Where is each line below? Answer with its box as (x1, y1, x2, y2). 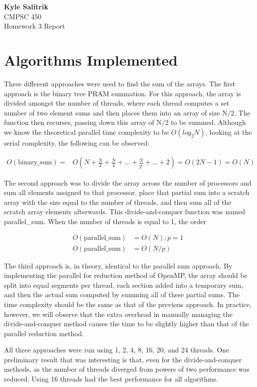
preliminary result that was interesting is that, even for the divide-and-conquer (4, 354, 242, 364)
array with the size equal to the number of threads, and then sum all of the (4, 196, 231, 207)
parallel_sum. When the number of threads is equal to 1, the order (4, 216, 206, 226)
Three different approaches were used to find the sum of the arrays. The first (4, 78, 236, 88)
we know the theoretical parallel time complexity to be (4, 126, 169, 137)
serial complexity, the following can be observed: (4, 137, 150, 148)
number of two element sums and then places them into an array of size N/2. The (4, 107, 251, 117)
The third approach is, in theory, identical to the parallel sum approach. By (4, 260, 232, 271)
